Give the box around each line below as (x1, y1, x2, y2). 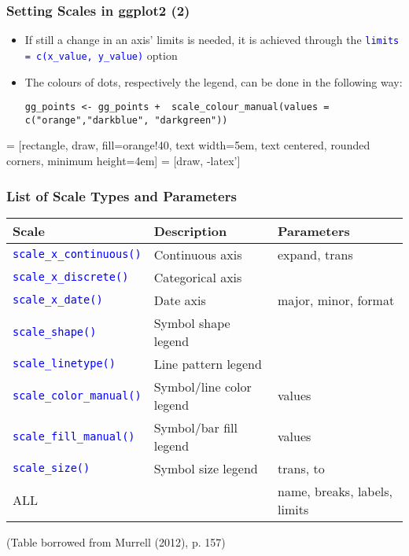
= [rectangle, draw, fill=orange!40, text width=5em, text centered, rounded (6, 137, 370, 153)
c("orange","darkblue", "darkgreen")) (24, 114, 228, 126)
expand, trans (278, 245, 353, 263)
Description (153, 221, 227, 240)
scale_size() (13, 462, 90, 475)
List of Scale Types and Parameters (6, 186, 237, 205)
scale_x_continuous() (13, 248, 142, 261)
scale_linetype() (13, 357, 116, 370)
